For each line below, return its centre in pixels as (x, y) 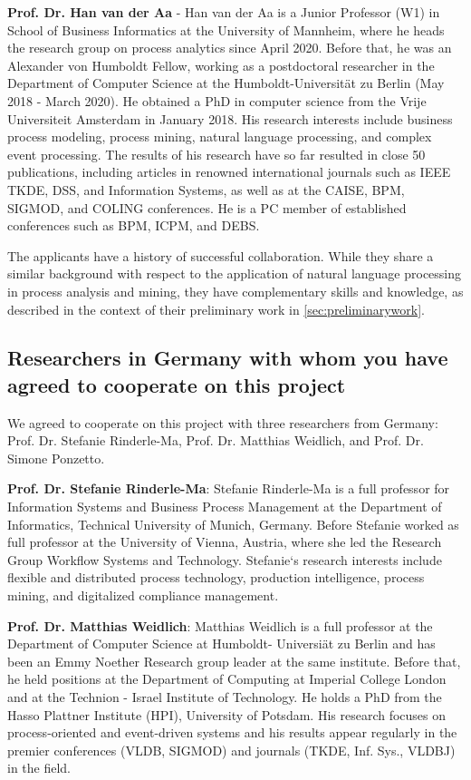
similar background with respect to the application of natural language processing (235, 273)
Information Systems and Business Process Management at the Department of (225, 507)
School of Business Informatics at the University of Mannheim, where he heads (226, 29)
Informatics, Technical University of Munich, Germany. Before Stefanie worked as (233, 524)
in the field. (39, 768)
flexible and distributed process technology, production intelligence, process (216, 577)
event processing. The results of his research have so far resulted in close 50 (216, 154)
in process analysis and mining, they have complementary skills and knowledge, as (235, 291)
